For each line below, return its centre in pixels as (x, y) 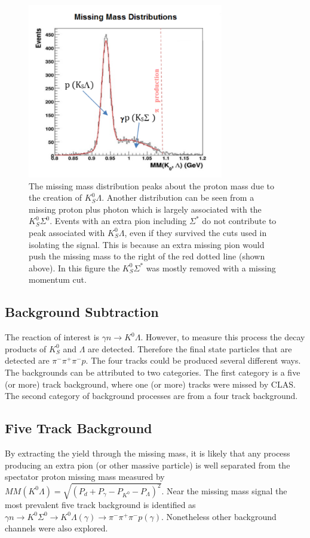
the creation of (56, 197)
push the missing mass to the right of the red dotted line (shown (147, 256)
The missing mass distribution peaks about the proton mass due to (151, 185)
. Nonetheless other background (219, 516)
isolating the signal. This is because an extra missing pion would (147, 244)
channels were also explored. (56, 528)
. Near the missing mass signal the (224, 490)
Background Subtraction (82, 312)
